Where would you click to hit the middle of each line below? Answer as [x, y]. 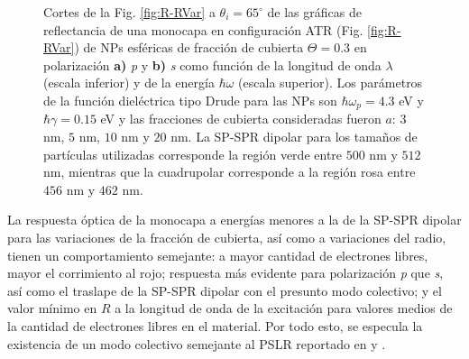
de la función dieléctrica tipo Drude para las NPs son [190, 100]
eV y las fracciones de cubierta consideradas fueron [241, 119]
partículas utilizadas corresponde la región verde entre [193, 154]
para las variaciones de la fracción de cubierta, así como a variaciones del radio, [227, 237]
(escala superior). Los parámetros [331, 83]
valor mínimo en [52, 308]
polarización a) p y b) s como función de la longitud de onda [212, 64]
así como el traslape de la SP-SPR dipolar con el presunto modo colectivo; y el [225, 290]
